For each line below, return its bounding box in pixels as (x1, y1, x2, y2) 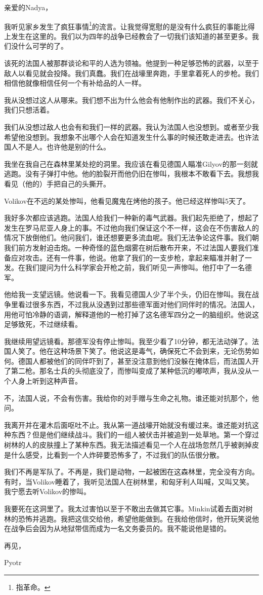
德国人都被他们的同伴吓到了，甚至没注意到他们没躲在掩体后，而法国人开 (18, 355, 259, 366)
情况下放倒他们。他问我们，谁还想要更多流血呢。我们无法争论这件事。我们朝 (4, 232, 259, 243)
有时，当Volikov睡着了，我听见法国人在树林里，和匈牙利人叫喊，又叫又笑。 (4, 476, 254, 487)
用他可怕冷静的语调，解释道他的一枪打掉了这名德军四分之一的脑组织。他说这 (4, 309, 259, 319)
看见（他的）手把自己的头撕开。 (4, 178, 110, 189)
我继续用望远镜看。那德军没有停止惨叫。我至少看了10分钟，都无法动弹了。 (4, 336, 252, 346)
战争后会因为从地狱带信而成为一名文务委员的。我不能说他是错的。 (11, 523, 231, 534)
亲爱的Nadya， (4, 2, 53, 12)
